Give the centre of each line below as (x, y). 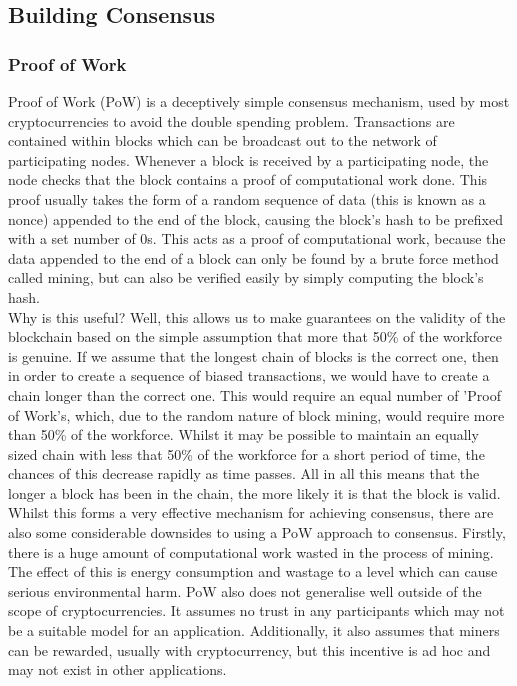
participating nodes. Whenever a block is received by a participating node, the (248, 159)
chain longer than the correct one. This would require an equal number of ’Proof (254, 394)
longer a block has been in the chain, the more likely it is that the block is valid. (254, 492)
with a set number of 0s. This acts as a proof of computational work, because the (257, 238)
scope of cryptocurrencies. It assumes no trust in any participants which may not (256, 610)
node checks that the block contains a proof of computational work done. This (248, 179)
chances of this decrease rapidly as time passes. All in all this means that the (244, 473)
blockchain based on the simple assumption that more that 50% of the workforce (255, 336)
